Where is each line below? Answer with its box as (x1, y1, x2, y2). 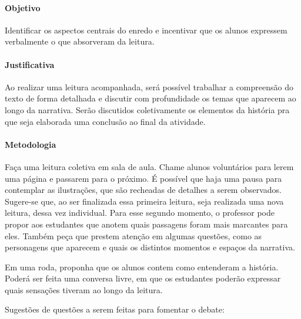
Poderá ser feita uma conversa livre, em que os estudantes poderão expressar (5, 272, 281, 284)
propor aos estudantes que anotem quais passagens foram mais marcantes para (5, 218, 288, 230)
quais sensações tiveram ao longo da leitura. (5, 283, 163, 296)
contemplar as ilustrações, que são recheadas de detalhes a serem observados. (5, 184, 282, 196)
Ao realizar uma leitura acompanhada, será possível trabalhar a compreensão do (5, 80, 293, 93)
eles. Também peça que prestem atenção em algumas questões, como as (5, 229, 262, 242)
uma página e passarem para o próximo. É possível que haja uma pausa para (5, 172, 282, 184)
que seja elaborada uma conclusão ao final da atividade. (5, 115, 206, 127)
